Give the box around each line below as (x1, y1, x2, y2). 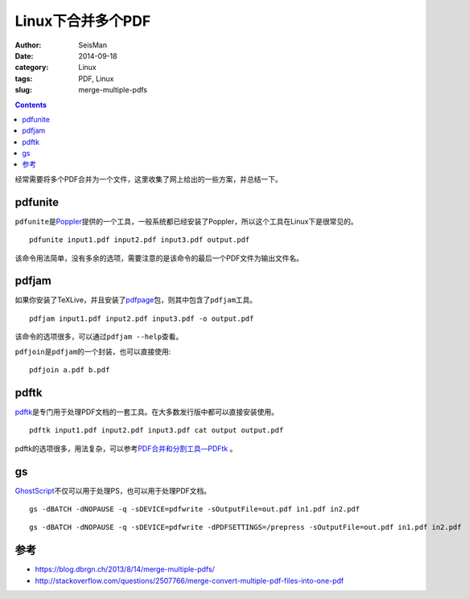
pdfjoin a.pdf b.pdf (29, 366, 110, 374)
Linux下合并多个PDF (14, 12, 151, 30)
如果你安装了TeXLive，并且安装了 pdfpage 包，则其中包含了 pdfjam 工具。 (14, 295, 257, 305)
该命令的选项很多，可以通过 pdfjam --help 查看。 (14, 332, 183, 342)
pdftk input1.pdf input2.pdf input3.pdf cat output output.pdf (29, 426, 284, 435)
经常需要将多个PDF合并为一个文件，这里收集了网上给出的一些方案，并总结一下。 (14, 174, 283, 184)
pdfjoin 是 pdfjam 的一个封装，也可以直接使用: (14, 347, 171, 356)
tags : (14, 73, 33, 84)
